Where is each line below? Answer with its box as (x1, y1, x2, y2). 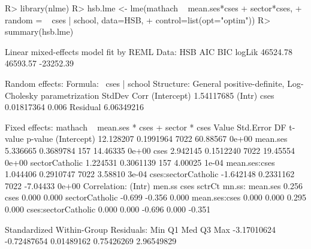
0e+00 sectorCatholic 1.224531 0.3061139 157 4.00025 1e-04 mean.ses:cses (5, 156, 275, 168)
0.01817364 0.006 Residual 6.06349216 (5, 101, 144, 113)
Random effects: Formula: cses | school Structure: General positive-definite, (5, 77, 285, 89)
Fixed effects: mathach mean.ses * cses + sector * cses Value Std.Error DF (5, 120, 286, 133)
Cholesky (5, 89, 38, 101)
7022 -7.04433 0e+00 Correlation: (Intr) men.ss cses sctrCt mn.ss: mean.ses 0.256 (5, 179, 303, 192)
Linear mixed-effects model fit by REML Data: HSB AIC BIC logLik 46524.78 (5, 45, 292, 57)
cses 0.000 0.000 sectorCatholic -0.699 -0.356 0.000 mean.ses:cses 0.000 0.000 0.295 (5, 191, 306, 204)
